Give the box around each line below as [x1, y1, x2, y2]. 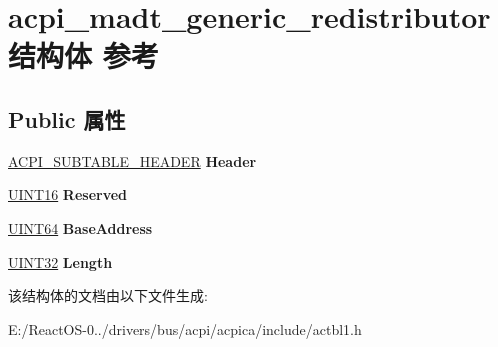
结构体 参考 [8, 35, 159, 76]
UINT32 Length [8, 251, 113, 272]
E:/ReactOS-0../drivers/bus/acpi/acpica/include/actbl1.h [8, 318, 362, 339]
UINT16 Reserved [8, 184, 128, 205]
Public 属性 [8, 103, 126, 134]
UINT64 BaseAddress [8, 217, 153, 238]
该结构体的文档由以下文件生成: [8, 285, 208, 306]
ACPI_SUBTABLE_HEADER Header [8, 150, 257, 171]
